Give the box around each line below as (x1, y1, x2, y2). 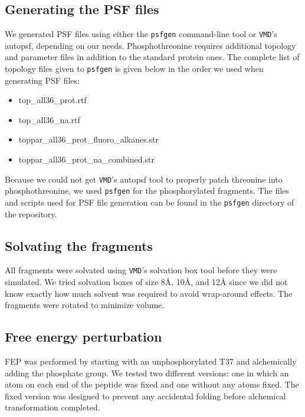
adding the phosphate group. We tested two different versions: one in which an (5, 366, 289, 379)
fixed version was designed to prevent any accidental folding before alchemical (5, 389, 286, 402)
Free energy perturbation (5, 327, 162, 346)
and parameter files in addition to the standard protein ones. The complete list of (5, 51, 300, 63)
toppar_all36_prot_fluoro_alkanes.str (18, 133, 159, 145)
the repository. (5, 207, 57, 220)
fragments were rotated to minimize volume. (5, 299, 165, 311)
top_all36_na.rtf (18, 113, 80, 125)
